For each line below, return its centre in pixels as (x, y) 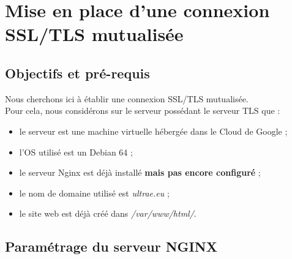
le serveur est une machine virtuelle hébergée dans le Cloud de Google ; (153, 131)
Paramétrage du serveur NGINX (111, 246)
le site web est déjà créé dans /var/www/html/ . (108, 213)
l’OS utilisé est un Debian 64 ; (76, 152)
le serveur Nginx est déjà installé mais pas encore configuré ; (140, 172)
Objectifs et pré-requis (77, 73)
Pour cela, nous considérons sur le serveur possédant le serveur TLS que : (143, 111)
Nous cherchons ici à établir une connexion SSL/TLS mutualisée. (127, 98)
